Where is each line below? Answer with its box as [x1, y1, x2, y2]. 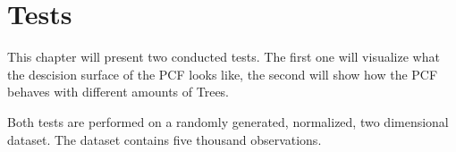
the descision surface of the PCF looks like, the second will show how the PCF [7, 64, 438, 83]
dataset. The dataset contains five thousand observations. [7, 130, 322, 148]
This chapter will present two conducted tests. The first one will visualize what [7, 47, 440, 66]
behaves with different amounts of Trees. [7, 82, 230, 101]
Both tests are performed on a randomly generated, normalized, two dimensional [7, 112, 449, 131]
